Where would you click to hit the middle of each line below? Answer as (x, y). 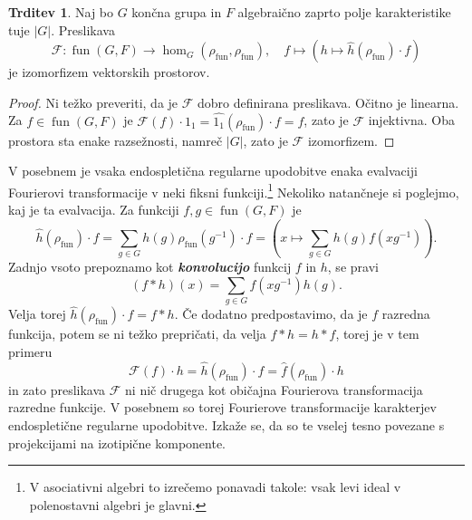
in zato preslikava (57, 389)
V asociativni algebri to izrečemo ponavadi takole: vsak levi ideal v (215, 487)
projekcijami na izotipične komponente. (117, 443)
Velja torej (37, 314)
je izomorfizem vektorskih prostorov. (109, 72)
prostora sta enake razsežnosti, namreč (116, 140)
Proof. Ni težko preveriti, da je (93, 102)
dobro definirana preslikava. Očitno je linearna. (328, 102)
